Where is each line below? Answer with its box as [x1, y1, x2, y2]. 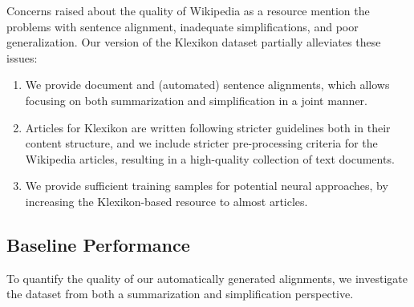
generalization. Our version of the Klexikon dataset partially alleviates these [6, 34, 381, 50]
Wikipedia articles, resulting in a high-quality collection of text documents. [25, 150, 395, 167]
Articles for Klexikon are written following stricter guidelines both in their [25, 119, 391, 135]
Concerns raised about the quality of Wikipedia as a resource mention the [6, 2, 370, 18]
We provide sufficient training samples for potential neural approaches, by [25, 177, 388, 194]
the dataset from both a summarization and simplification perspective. [6, 285, 354, 302]
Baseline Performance [6, 232, 190, 257]
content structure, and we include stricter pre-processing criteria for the [25, 135, 378, 151]
